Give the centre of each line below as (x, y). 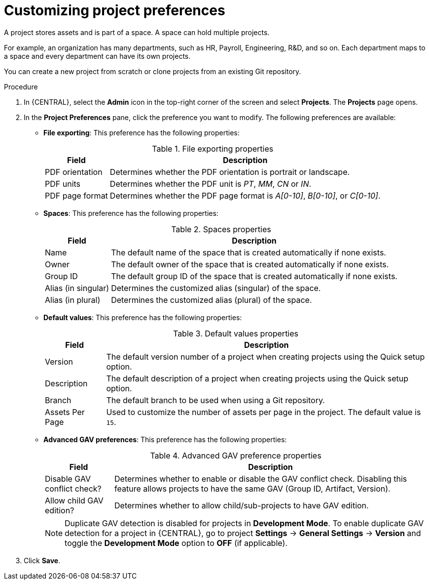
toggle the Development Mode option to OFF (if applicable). (176, 543)
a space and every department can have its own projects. (97, 56)
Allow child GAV (74, 500)
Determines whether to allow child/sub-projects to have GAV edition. (242, 505)
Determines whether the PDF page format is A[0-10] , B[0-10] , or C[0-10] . (245, 195)
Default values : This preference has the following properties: (143, 317)
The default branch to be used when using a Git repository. (215, 400)
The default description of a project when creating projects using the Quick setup (257, 378)
